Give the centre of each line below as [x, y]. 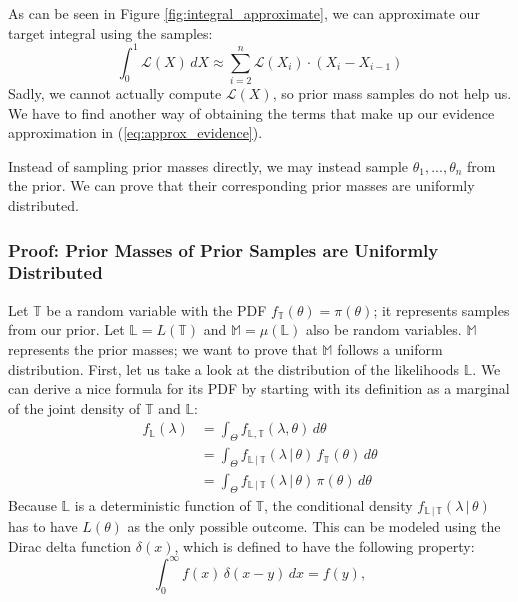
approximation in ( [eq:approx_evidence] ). [135, 132]
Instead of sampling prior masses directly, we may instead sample [208, 165]
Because [32, 504]
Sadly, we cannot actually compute [115, 93]
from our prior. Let [66, 329]
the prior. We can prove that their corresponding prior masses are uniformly [241, 185]
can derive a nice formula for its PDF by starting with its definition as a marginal [259, 388]
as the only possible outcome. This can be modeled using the [314, 526]
